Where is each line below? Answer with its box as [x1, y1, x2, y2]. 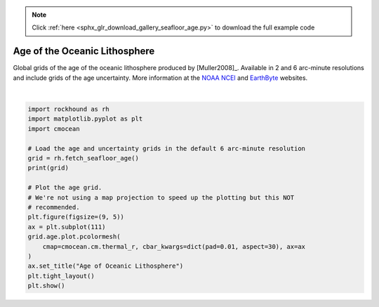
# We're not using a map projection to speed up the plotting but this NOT [27, 193, 295, 201]
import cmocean [27, 125, 80, 132]
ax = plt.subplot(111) [27, 223, 106, 231]
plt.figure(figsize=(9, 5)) [27, 213, 124, 221]
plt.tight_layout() [27, 272, 95, 280]
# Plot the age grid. [27, 184, 102, 192]
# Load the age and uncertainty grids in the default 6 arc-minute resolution [27, 144, 305, 152]
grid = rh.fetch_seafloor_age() [27, 154, 140, 163]
